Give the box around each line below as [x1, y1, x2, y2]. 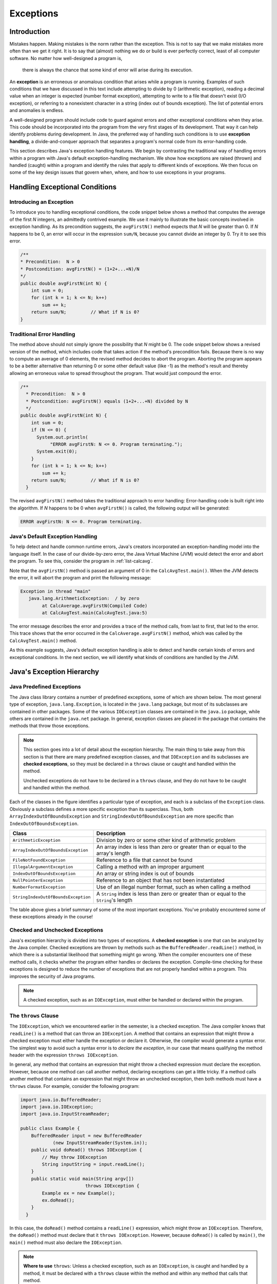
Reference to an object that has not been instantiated [96, 877, 225, 884]
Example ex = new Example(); [42, 1190, 115, 1196]
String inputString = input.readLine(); [42, 1161, 145, 1167]
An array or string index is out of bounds [96, 870, 194, 877]
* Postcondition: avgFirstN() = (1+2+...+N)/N [20, 266, 140, 272]
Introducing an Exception [9, 198, 74, 205]
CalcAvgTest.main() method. [9, 637, 77, 644]
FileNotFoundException [12, 857, 66, 863]
